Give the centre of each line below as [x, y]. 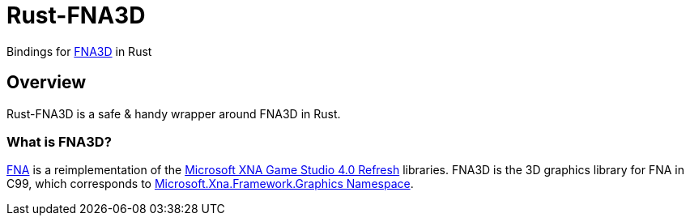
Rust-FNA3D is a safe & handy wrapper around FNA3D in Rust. [174, 113]
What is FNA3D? [59, 141]
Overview [47, 83]
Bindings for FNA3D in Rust [79, 51]
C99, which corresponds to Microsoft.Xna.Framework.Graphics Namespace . [210, 184]
